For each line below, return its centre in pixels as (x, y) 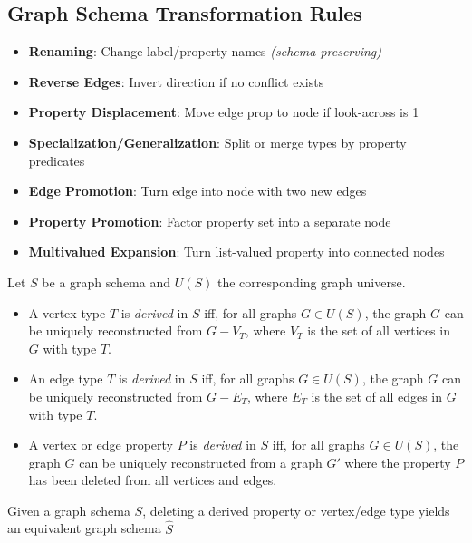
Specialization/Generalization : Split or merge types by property (217, 142)
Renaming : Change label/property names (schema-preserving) (205, 51)
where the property (398, 462)
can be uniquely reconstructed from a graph (201, 462)
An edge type (66, 378)
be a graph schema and (106, 281)
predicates (57, 160)
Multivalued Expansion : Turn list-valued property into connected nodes (236, 252)
